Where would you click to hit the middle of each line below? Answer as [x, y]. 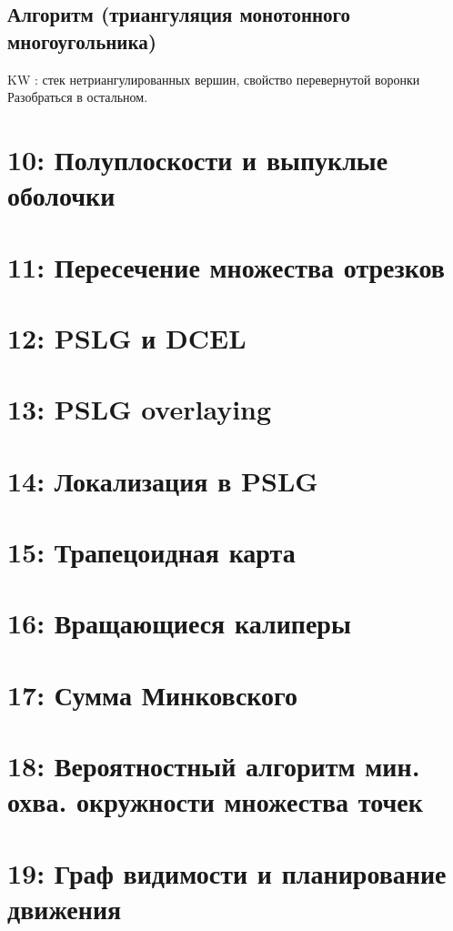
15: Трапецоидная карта [151, 552]
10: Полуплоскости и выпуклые [198, 159]
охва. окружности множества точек [215, 801]
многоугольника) [82, 40]
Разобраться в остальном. [78, 97]
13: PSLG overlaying [140, 409]
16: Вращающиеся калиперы [179, 623]
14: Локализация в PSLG [163, 480]
